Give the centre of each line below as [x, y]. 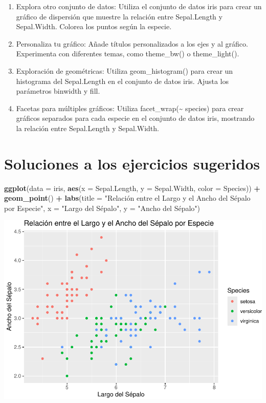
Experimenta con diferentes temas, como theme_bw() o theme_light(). [128, 54]
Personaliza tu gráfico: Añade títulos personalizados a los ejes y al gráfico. [132, 43]
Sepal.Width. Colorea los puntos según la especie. [94, 26]
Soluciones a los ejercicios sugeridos [132, 163]
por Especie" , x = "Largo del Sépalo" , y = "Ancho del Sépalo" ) [102, 208]
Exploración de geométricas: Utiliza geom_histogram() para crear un [125, 70]
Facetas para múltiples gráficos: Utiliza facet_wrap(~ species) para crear [130, 108]
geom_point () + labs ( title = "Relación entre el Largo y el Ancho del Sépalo [127, 198]
